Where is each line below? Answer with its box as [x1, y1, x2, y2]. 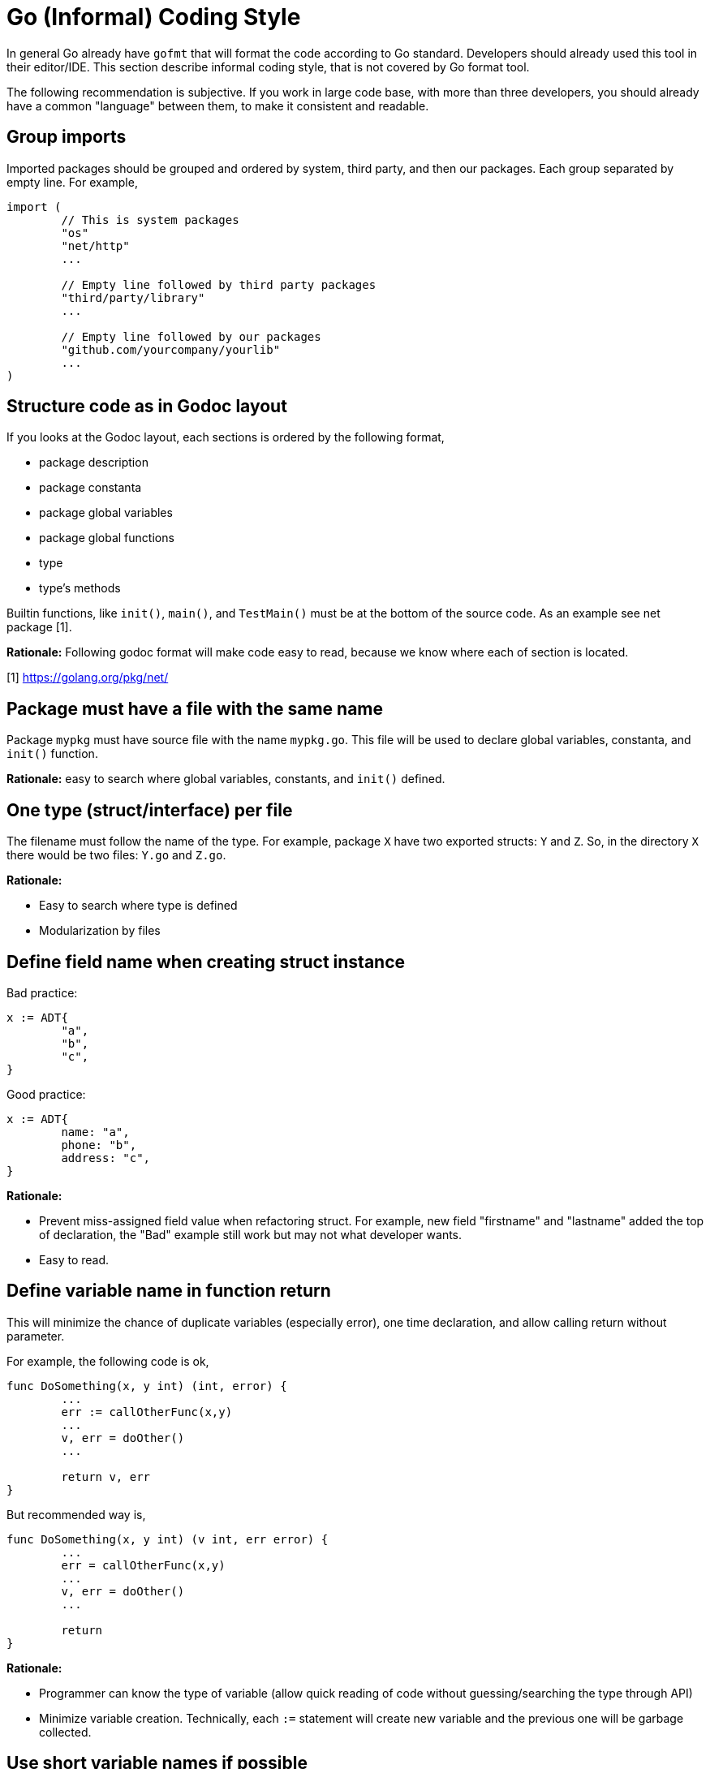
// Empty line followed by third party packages [61, 278, 377, 291]
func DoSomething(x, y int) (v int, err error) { [6, 1532, 329, 1546]
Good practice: [6, 1087, 86, 1101]
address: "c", [61, 1151, 151, 1164]
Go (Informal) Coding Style [6, 3, 301, 31]
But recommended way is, [6, 1507, 146, 1522]
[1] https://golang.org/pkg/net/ [6, 670, 169, 685]
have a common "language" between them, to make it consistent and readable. [6, 98, 429, 113]
